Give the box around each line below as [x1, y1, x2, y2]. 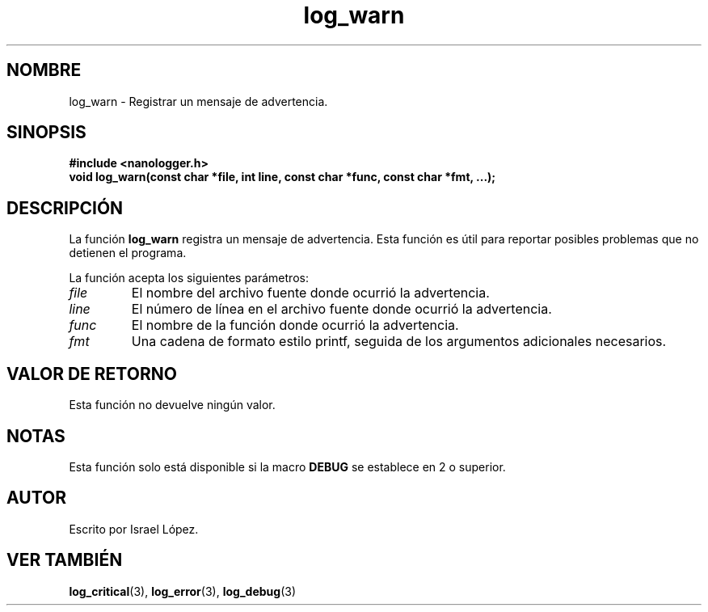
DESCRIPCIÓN [6, 197, 124, 218]
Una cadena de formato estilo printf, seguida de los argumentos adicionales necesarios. [131, 333, 667, 350]
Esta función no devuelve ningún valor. [69, 398, 276, 412]
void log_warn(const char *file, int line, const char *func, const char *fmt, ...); [69, 170, 496, 184]
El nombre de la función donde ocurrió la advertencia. [131, 317, 459, 334]
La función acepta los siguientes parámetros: [69, 271, 309, 285]
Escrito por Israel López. [69, 521, 199, 536]
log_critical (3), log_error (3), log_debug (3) [69, 584, 296, 598]
